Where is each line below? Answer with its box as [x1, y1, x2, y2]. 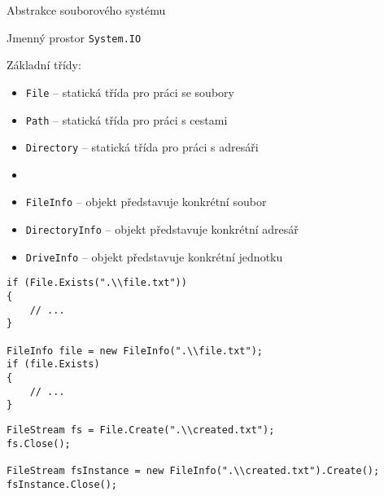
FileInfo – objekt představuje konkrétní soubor [25, 193, 267, 210]
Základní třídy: [7, 56, 81, 73]
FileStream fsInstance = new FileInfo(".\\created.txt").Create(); [7, 464, 380, 476]
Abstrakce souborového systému [7, 2, 166, 18]
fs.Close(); [7, 437, 71, 450]
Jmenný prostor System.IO [7, 29, 142, 46]
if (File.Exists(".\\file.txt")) [7, 277, 187, 289]
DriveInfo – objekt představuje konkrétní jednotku [25, 248, 283, 265]
